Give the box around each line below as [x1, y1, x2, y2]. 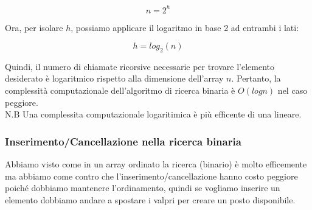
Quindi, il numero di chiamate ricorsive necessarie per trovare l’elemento [5, 60, 275, 72]
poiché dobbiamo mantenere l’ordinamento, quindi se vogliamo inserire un [5, 181, 280, 194]
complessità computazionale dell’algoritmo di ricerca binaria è [5, 84, 235, 97]
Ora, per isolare [5, 21, 63, 33]
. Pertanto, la [231, 72, 281, 85]
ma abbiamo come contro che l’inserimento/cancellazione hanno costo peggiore [5, 169, 298, 182]
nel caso [277, 84, 308, 97]
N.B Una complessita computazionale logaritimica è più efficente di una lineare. [5, 108, 302, 121]
